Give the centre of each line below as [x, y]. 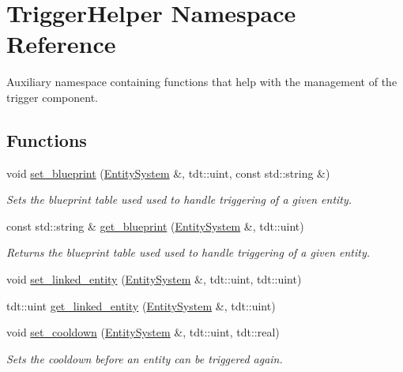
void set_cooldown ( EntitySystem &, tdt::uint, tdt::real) [143, 332]
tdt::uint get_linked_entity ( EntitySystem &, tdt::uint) [141, 305]
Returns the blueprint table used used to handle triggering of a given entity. [188, 252]
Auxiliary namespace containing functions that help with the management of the [202, 82]
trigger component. [52, 97]
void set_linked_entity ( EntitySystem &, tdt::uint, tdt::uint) [154, 279]
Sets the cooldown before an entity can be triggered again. [145, 358]
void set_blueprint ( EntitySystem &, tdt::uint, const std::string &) [168, 173]
